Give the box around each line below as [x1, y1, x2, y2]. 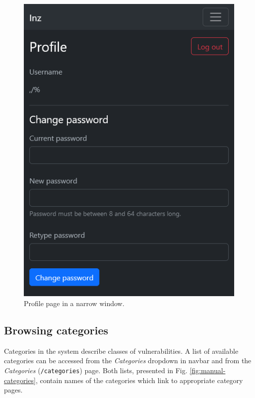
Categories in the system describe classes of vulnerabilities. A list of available [4, 345, 239, 356]
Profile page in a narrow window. [24, 298, 125, 308]
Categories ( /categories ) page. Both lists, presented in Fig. [4, 365, 188, 375]
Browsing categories [4, 322, 109, 337]
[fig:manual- [190, 365, 226, 375]
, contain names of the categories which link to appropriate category [35, 375, 243, 385]
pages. [4, 385, 23, 395]
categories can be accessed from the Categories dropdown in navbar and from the [4, 355, 252, 366]
